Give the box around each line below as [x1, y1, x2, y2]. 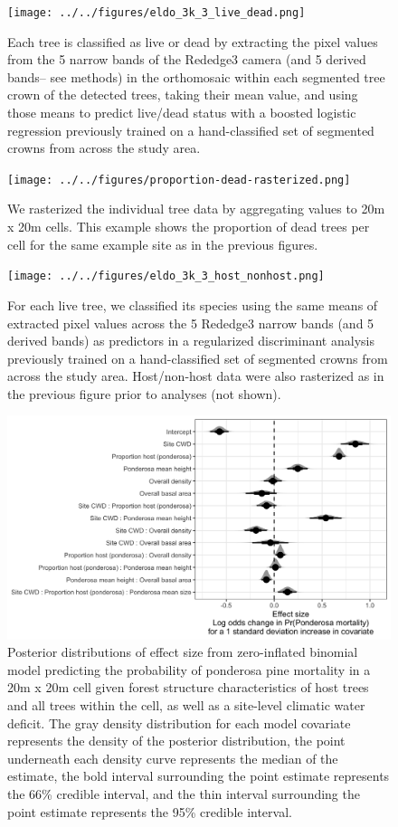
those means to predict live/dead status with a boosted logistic [7, 103, 356, 122]
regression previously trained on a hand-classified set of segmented [7, 120, 374, 139]
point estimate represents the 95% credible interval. [7, 802, 292, 821]
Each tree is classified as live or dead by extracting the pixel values [7, 32, 378, 51]
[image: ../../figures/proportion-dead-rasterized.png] [7, 173, 351, 186]
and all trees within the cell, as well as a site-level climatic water [7, 696, 365, 715]
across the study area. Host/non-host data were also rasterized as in [7, 366, 384, 385]
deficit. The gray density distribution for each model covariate [7, 713, 351, 732]
